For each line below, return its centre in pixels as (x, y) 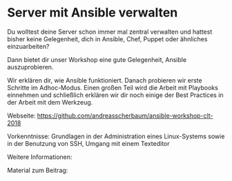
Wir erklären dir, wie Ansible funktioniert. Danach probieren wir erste (105, 80)
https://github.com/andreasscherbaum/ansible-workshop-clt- (125, 116)
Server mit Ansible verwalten (93, 13)
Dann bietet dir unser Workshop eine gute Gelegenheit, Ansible (97, 59)
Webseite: (21, 116)
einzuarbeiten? (28, 46)
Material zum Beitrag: (38, 170)
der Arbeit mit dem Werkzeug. (50, 102)
